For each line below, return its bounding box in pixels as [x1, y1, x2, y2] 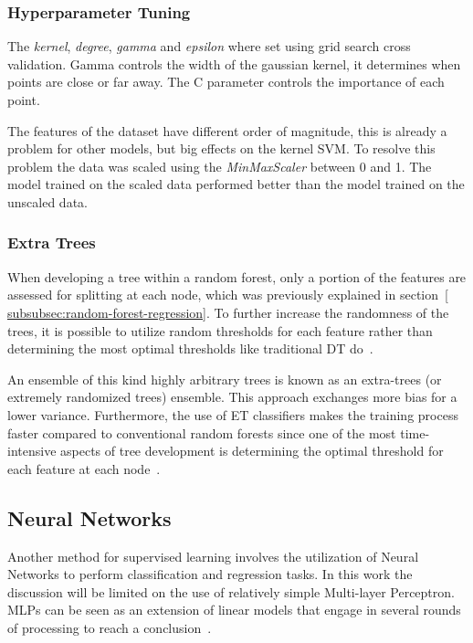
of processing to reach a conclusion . [7, 617, 212, 637]
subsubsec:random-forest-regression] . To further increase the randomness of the [7, 302, 449, 321]
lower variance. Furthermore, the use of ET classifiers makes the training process [7, 405, 458, 424]
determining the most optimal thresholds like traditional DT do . [7, 339, 373, 358]
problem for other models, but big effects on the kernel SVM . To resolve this [7, 139, 436, 158]
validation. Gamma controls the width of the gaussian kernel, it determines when [7, 54, 461, 73]
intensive [7, 441, 57, 460]
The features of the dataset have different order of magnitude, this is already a [7, 121, 447, 140]
